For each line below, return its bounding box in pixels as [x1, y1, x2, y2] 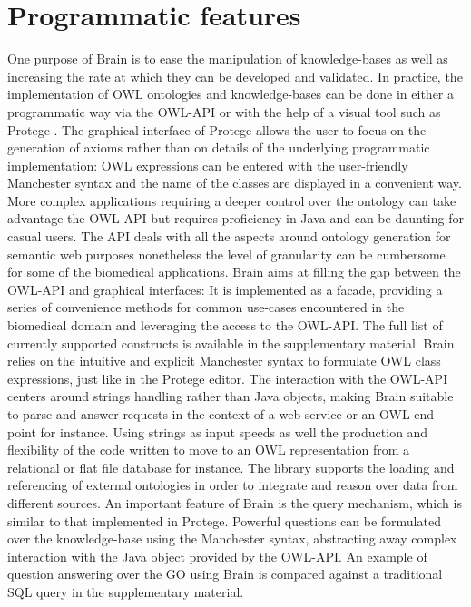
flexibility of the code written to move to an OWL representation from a [7, 440, 409, 459]
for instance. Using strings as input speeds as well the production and [40, 422, 428, 441]
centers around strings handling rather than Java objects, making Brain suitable [7, 387, 454, 406]
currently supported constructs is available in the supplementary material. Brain [7, 333, 455, 352]
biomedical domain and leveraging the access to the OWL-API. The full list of [7, 316, 443, 335]
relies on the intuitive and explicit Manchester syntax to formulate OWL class [7, 351, 441, 370]
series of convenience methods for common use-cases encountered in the [7, 298, 405, 317]
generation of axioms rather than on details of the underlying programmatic [7, 138, 430, 157]
